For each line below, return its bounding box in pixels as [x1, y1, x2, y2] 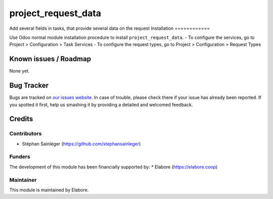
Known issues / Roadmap [9, 55, 91, 63]
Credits [9, 115, 33, 123]
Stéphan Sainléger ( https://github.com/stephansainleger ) [22, 140, 141, 146]
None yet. [9, 68, 30, 74]
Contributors [9, 130, 42, 137]
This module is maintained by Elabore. [9, 187, 89, 193]
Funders [9, 153, 30, 160]
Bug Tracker [9, 81, 49, 90]
